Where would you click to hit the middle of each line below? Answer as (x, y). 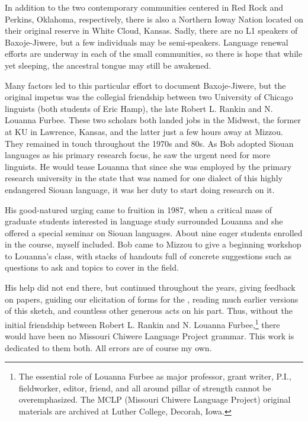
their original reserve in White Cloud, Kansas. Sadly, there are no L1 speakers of (151, 30)
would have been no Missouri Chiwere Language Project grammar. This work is (150, 336)
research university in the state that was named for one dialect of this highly (144, 178)
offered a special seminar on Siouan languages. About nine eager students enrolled (154, 232)
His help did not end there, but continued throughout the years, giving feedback (150, 287)
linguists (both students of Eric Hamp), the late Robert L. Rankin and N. (139, 108)
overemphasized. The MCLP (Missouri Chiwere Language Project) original (155, 399)
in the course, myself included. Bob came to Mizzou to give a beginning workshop (153, 244)
